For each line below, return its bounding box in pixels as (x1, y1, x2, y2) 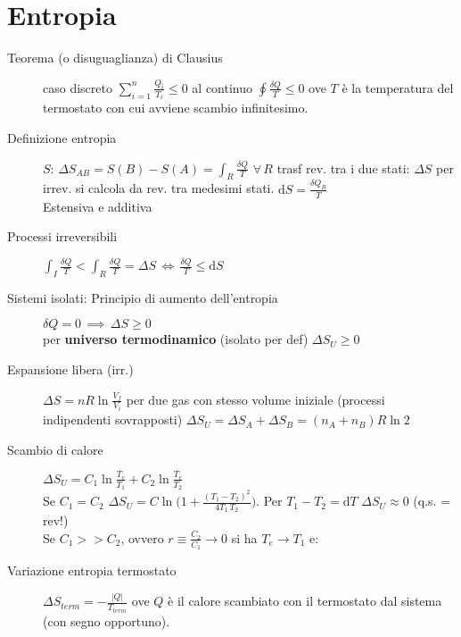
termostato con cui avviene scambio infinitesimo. (43, 98, 309, 117)
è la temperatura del (342, 78, 454, 96)
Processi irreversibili (7, 227, 118, 246)
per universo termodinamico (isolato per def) (43, 330, 309, 348)
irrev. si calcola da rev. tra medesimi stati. (43, 179, 275, 197)
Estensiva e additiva (43, 197, 152, 215)
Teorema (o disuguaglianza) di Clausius (7, 48, 223, 67)
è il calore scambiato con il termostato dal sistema (168, 591, 442, 610)
